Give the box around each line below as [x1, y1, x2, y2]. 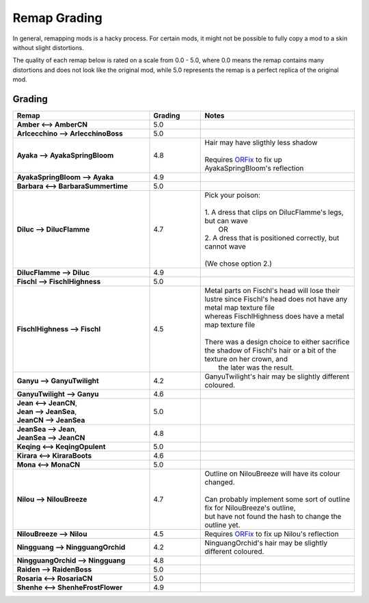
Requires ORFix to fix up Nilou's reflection [204, 529, 339, 539]
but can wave [204, 216, 249, 226]
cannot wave [204, 242, 246, 251]
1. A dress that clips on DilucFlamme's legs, [204, 207, 344, 217]
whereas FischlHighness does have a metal [204, 311, 344, 321]
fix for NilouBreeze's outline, [204, 503, 297, 513]
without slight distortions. [12, 43, 85, 51]
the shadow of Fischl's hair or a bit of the [204, 346, 337, 355]
